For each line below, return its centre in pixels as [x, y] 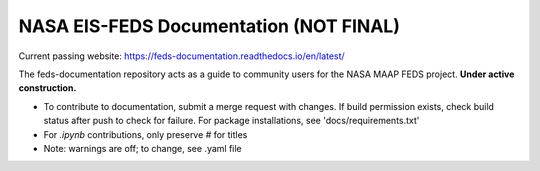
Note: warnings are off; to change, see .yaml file [142, 148]
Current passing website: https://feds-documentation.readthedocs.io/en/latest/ [181, 56]
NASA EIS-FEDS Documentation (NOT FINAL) [209, 26]
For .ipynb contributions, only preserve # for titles [145, 134]
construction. [47, 88]
